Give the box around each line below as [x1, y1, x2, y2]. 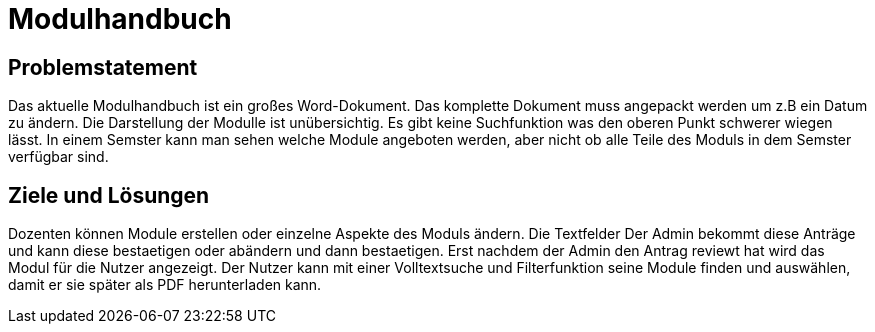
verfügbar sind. [8, 148, 109, 166]
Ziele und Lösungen [8, 182, 210, 208]
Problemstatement [8, 54, 198, 80]
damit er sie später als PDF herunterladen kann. [8, 276, 322, 294]
